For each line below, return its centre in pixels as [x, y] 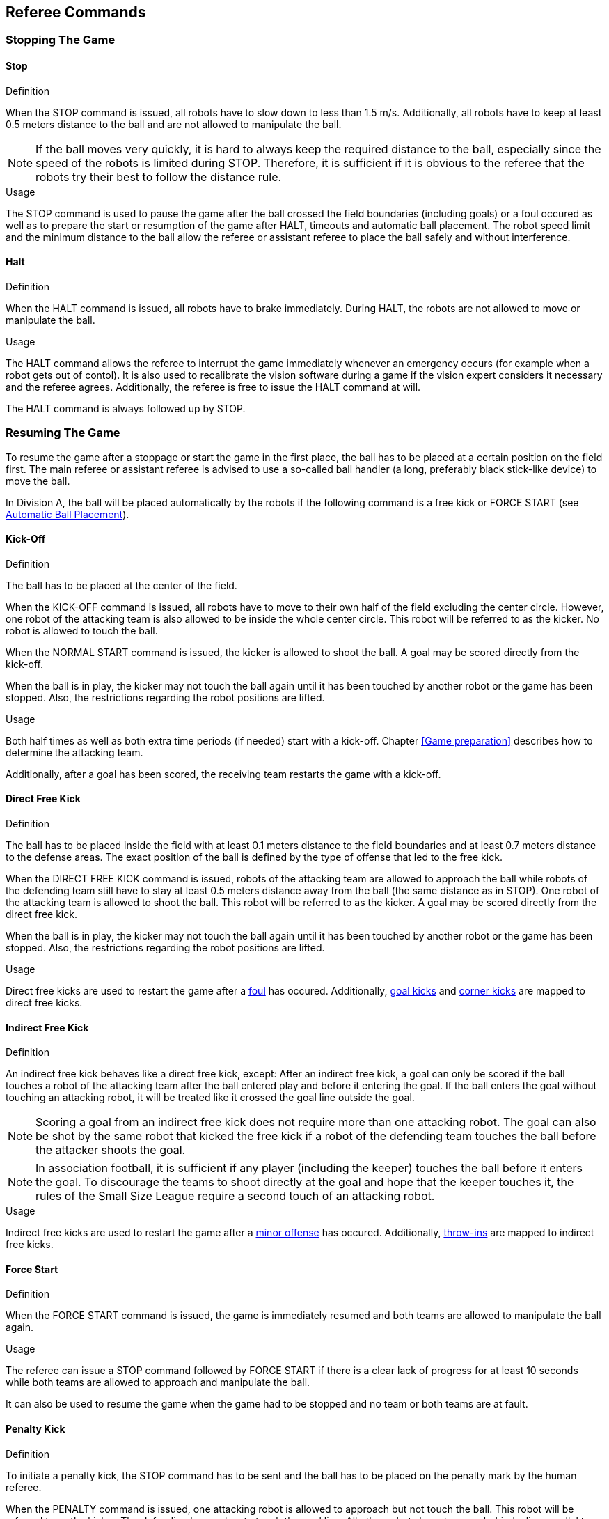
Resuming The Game [63, 433]
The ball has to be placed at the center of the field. [121, 585]
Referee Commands [76, 12]
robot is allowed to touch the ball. [82, 630]
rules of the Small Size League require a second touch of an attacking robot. [235, 1196]
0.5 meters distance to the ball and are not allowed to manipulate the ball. [174, 124]
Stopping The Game [61, 40]
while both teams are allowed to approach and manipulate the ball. [158, 1382]
